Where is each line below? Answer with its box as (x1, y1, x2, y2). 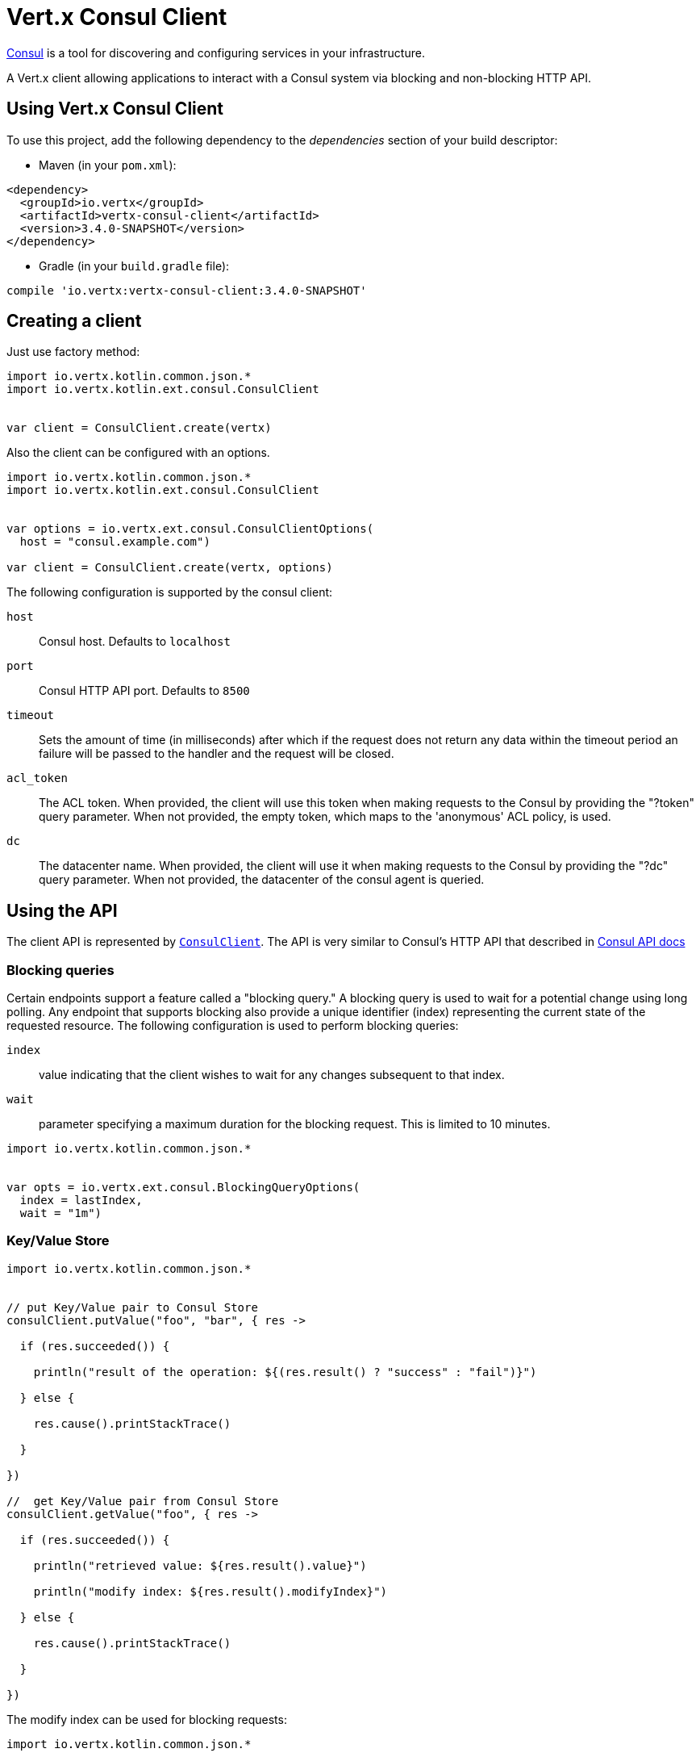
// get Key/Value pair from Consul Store (6, 1494, 279, 1508)
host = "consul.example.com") (19, 535, 210, 549)
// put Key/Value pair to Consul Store (6, 1300, 258, 1314)
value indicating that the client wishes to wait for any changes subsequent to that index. (39, 1068, 505, 1082)
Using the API (6, 900, 118, 921)
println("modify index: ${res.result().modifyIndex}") (33, 1584, 388, 1598)
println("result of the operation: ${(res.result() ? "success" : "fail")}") (33, 1365, 537, 1378)
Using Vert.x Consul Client (6, 98, 224, 119)
